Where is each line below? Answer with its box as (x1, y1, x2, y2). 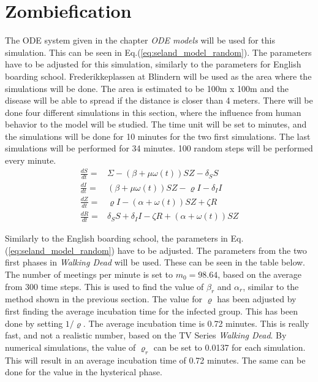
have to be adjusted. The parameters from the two (117, 243, 307, 256)
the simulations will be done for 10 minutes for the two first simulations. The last (5, 129, 311, 142)
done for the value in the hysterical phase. (5, 365, 162, 378)
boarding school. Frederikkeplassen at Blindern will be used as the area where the (5, 69, 312, 82)
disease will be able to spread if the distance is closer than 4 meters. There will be (5, 94, 313, 107)
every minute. (5, 154, 56, 167)
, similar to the (243, 280, 299, 292)
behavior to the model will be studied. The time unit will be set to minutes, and (5, 118, 307, 131)
